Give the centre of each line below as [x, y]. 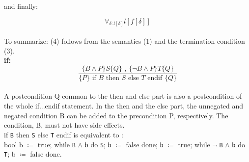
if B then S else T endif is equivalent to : [64, 134]
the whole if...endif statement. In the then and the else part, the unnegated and [124, 106]
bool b [14, 144]
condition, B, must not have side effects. [64, 125]
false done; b [145, 144]
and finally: [21, 6]
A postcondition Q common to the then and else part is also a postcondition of [123, 96]
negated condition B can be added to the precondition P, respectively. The [116, 115]
